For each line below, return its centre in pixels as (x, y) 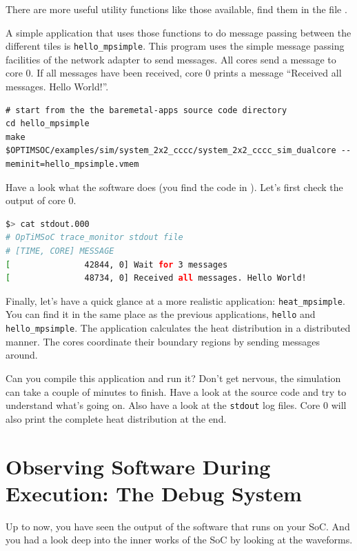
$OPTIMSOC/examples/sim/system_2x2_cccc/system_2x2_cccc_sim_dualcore (171, 151)
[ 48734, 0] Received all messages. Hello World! (156, 278)
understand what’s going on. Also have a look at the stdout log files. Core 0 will (176, 405)
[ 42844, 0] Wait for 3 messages (117, 264)
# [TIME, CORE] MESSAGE (60, 251)
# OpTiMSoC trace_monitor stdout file (94, 238)
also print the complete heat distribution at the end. (116, 418)
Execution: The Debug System (154, 493)
